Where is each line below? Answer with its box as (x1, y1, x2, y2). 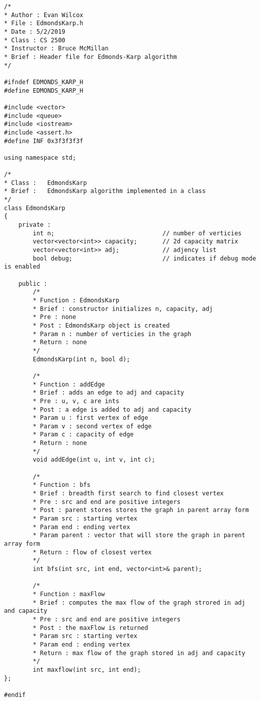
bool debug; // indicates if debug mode (33, 254, 256, 262)
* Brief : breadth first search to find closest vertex (33, 490, 224, 497)
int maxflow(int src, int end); (33, 666, 141, 673)
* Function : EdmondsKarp (33, 296, 120, 304)
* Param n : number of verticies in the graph (33, 330, 192, 338)
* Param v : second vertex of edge (33, 422, 152, 430)
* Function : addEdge (33, 380, 105, 388)
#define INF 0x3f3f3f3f (4, 137, 83, 145)
